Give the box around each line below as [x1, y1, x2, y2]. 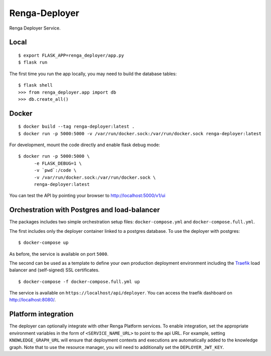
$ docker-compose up [18, 240, 69, 245]
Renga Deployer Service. [9, 25, 61, 31]
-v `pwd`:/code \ [34, 168, 77, 173]
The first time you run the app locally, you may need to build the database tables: [9, 71, 177, 77]
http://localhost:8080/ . [9, 297, 56, 303]
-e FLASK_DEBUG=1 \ [34, 160, 82, 166]
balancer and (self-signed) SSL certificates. [9, 267, 100, 273]
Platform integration [9, 310, 74, 318]
